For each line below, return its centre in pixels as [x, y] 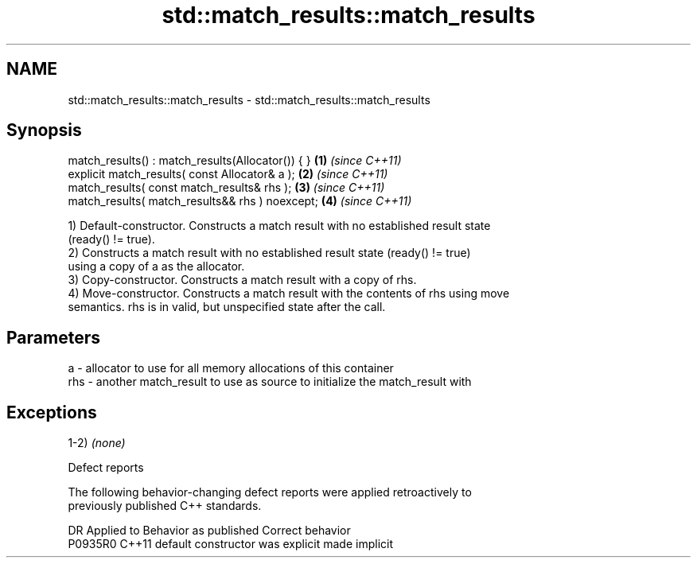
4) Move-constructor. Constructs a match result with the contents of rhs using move [289, 294]
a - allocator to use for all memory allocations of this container [231, 368]
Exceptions [52, 412]
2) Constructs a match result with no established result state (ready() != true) [269, 253]
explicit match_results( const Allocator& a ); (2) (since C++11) [228, 174]
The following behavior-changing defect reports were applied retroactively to [270, 492]
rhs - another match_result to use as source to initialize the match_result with [270, 382]
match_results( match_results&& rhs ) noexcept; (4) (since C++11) [240, 201]
